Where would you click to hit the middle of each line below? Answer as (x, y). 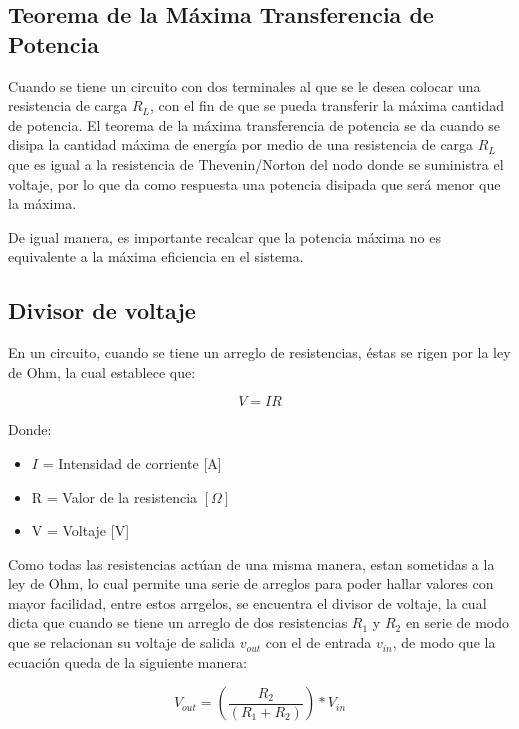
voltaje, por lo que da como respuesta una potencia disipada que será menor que (254, 183)
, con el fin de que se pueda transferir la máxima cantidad (327, 105)
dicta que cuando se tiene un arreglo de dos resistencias (178, 622)
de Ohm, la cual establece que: (102, 371)
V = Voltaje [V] (80, 530)
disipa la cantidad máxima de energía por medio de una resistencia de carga (241, 144)
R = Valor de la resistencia (114, 496)
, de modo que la (444, 642)
